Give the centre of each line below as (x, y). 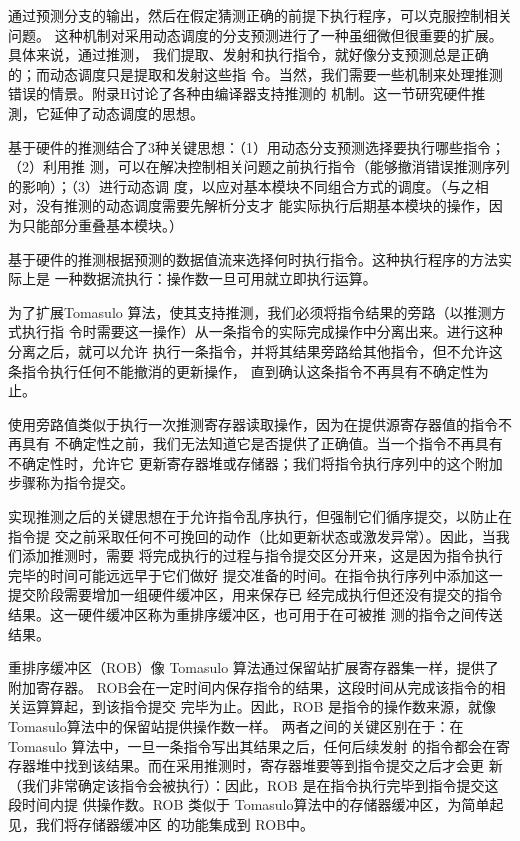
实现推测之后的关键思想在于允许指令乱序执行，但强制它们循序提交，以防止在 (260, 516)
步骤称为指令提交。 (71, 482)
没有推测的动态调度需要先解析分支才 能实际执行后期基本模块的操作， (262, 205)
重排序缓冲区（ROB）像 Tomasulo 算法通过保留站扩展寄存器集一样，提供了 (253, 667)
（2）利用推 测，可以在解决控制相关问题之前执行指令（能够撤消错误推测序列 (259, 166)
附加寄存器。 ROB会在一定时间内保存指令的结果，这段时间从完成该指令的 (250, 686)
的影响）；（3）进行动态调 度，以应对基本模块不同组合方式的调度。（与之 (241, 185)
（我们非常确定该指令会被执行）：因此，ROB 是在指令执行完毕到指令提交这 (253, 784)
